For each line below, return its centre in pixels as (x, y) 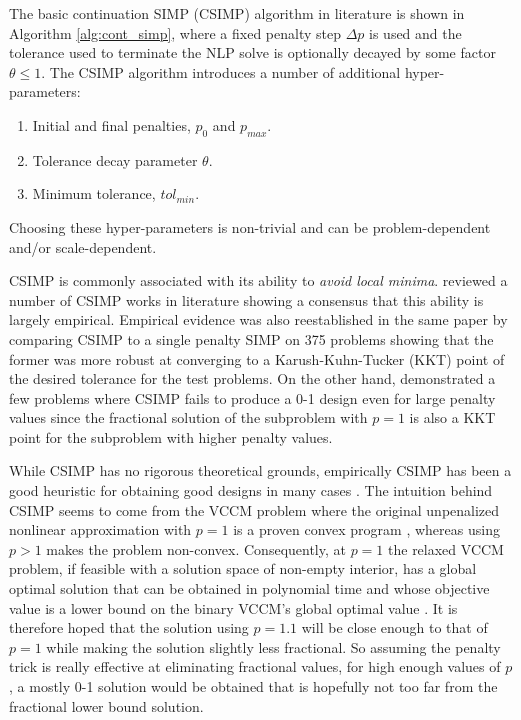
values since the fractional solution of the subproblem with (188, 417)
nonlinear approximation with (100, 529)
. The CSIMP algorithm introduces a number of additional (221, 71)
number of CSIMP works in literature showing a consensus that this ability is (246, 299)
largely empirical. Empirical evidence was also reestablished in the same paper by (258, 319)
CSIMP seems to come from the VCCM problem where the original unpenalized (254, 509)
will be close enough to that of (394, 627)
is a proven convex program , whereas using (366, 529)
